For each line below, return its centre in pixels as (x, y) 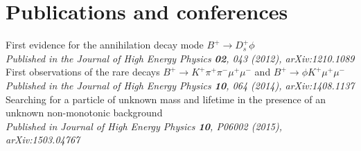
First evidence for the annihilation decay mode (105, 45)
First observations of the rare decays (83, 72)
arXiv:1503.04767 (43, 140)
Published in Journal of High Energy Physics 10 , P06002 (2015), (144, 126)
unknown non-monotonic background (84, 113)
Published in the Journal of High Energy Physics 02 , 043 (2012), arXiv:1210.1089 (180, 58)
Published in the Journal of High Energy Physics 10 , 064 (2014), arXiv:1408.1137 (180, 85)
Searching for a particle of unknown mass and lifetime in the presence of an (166, 99)
